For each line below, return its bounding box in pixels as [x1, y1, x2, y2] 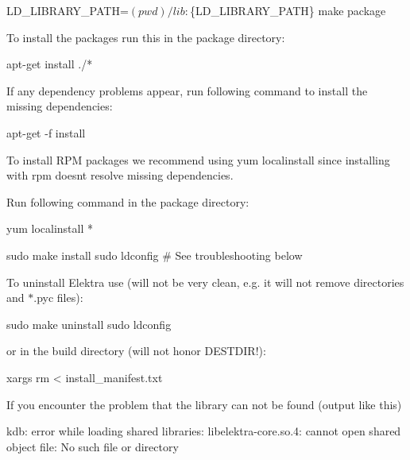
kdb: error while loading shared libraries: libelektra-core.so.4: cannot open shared [6, 423, 401, 439]
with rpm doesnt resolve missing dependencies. [6, 167, 234, 184]
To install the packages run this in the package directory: [6, 29, 285, 45]
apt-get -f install [6, 124, 86, 141]
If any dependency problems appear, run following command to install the [6, 82, 368, 99]
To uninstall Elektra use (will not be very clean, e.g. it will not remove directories [6, 273, 404, 290]
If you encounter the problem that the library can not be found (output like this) [6, 396, 402, 412]
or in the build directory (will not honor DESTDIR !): [6, 342, 266, 359]
